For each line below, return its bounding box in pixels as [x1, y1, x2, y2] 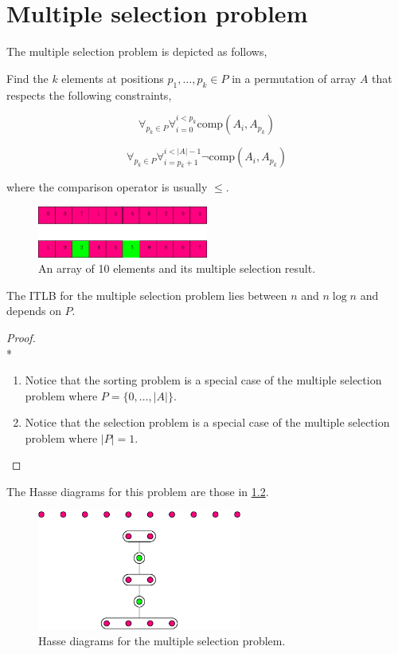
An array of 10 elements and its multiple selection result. [38, 260, 316, 277]
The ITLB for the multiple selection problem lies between [6, 286, 287, 303]
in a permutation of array [232, 69, 357, 86]
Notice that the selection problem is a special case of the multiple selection [25, 414, 390, 431]
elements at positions [61, 69, 164, 86]
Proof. [6, 329, 36, 345]
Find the [6, 69, 49, 86]
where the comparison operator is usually [6, 179, 208, 195]
